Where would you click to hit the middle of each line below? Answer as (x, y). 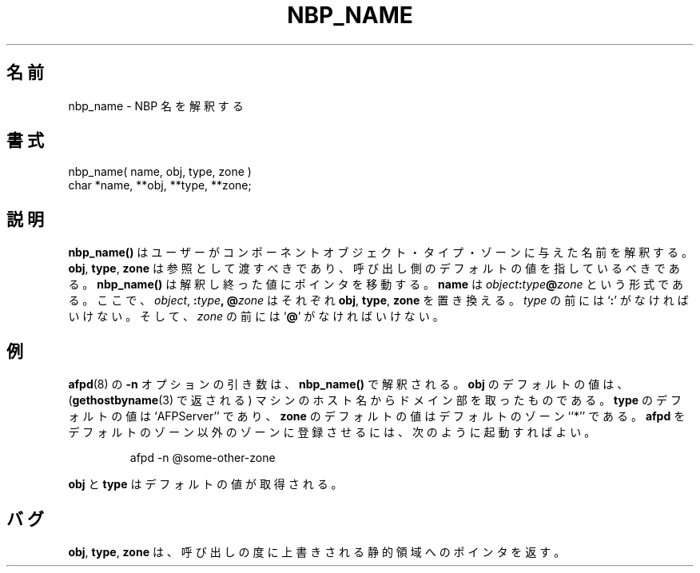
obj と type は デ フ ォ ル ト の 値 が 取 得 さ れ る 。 (205, 484)
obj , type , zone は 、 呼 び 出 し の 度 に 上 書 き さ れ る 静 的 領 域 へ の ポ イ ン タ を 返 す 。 (317, 551)
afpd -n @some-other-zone (203, 458)
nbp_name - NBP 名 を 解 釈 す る (156, 105)
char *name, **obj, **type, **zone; (160, 185)
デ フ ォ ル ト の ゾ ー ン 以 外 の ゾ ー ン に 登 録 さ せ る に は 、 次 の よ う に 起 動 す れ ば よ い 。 (332, 432)
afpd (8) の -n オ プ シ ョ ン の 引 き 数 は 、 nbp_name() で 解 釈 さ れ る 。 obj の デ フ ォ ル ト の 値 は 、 (348, 384)
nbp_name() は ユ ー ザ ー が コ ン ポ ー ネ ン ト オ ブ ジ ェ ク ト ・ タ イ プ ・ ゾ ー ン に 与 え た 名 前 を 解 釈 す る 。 (380, 253)
